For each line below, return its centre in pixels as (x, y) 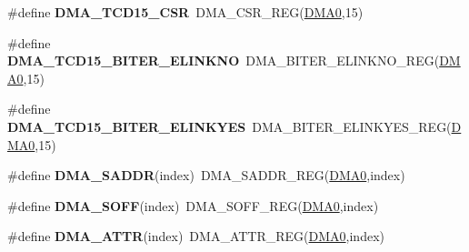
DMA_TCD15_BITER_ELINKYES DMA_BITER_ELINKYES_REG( (230, 126)
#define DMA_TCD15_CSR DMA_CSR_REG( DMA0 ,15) (185, 12)
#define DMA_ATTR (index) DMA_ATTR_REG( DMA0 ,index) (196, 236)
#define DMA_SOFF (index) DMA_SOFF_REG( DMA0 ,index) (193, 205)
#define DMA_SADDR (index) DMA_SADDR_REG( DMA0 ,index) (206, 175)
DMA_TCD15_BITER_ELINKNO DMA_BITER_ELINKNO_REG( (224, 60)
